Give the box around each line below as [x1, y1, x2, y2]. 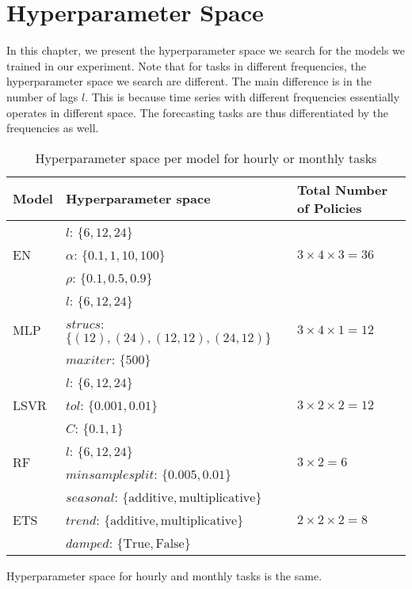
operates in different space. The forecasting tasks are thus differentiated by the [6, 104, 389, 120]
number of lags [6, 88, 78, 104]
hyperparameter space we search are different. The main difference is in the [6, 73, 372, 89]
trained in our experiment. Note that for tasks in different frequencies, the [6, 57, 366, 74]
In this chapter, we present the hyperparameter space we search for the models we [6, 42, 406, 59]
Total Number [297, 180, 388, 199]
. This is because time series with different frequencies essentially [85, 88, 400, 104]
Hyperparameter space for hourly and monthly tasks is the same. [6, 567, 322, 583]
